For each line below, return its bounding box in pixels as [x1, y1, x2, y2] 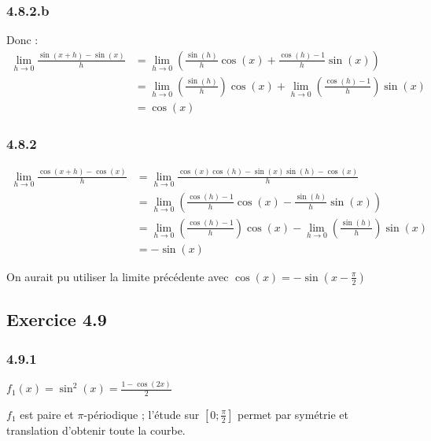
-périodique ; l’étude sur [83, 406, 200, 422]
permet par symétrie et [238, 406, 348, 422]
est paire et [20, 406, 74, 422]
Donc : [6, 31, 39, 48]
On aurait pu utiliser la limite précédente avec [6, 268, 229, 284]
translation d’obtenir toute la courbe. [6, 421, 186, 438]
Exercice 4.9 [6, 307, 107, 332]
